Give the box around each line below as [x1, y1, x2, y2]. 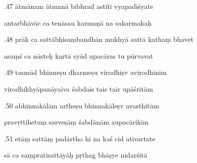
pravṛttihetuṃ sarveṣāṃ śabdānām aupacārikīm [4, 117, 149, 127]
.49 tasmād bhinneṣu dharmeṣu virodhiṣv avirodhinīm [4, 67, 167, 77]
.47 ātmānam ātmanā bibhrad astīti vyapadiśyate [4, 1, 154, 11]
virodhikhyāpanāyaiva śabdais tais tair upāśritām [4, 83, 153, 94]
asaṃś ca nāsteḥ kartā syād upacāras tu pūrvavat [4, 50, 154, 61]
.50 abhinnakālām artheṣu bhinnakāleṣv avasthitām [4, 100, 159, 110]
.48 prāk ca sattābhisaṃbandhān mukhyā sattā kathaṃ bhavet [4, 34, 194, 44]
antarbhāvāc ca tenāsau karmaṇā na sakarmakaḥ [4, 17, 152, 28]
